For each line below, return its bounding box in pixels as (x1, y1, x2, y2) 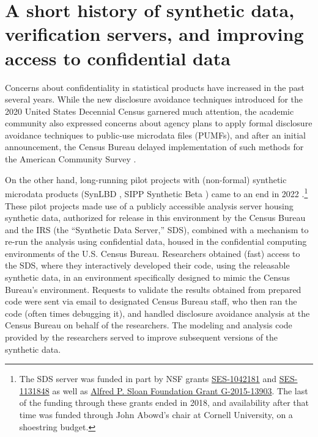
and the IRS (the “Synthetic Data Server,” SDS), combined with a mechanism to (5, 223, 309, 236)
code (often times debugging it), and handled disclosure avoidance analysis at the (5, 306, 310, 319)
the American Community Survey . (5, 153, 136, 165)
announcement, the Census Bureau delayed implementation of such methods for (5, 140, 304, 153)
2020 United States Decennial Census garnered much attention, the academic (5, 104, 294, 117)
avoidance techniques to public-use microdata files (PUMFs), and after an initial (5, 128, 306, 141)
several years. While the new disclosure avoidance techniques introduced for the (5, 93, 303, 106)
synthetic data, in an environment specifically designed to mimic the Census (5, 271, 290, 284)
